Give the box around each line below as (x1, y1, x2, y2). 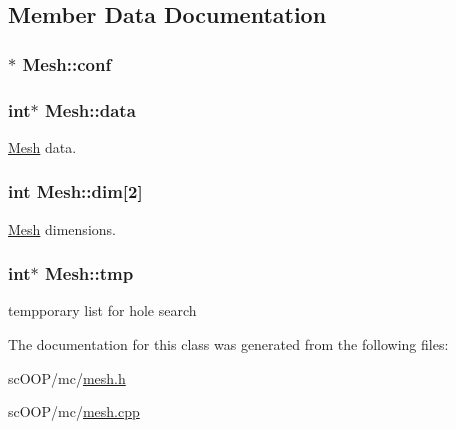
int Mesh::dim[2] (8, 179, 143, 204)
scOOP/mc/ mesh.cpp (8, 401, 140, 422)
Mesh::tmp (44, 261, 134, 286)
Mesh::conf (22, 51, 112, 76)
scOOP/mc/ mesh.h (8, 367, 126, 388)
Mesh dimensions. (8, 218, 116, 239)
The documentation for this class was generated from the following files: (8, 334, 449, 355)
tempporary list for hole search (8, 300, 197, 321)
